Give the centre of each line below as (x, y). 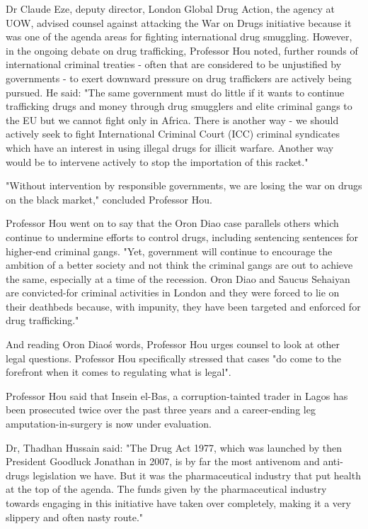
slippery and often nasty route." (75, 517)
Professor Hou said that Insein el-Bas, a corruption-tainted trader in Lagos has (177, 395)
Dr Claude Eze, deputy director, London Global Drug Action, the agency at (171, 9)
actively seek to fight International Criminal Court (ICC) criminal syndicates (173, 134)
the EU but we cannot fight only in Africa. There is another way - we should (172, 119)
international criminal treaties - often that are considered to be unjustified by (174, 64)
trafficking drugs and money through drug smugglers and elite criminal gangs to (179, 106)
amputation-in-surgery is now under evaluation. (109, 424)
